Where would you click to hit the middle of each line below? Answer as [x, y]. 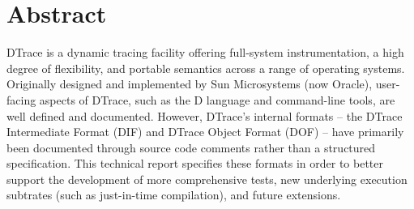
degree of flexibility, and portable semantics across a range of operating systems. [206, 68]
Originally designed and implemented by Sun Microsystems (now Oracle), [190, 84]
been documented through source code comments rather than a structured [191, 147]
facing [21, 99]
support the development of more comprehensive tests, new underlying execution [207, 179]
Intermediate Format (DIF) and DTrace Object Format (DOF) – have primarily [205, 132]
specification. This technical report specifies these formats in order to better [195, 163]
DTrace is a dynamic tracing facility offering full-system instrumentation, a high [205, 52]
